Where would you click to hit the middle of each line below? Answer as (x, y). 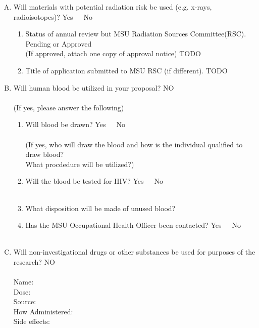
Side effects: (32, 321)
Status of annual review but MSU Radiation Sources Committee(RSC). (136, 34)
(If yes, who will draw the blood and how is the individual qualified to (134, 144)
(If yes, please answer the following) (69, 107)
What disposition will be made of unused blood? (100, 208)
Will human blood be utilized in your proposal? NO (94, 87)
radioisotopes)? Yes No (53, 16)
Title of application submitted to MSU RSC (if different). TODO (126, 70)
